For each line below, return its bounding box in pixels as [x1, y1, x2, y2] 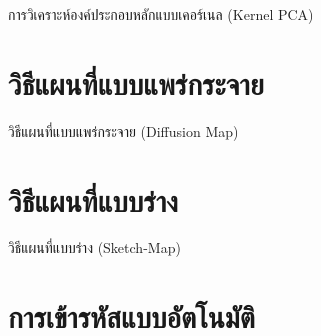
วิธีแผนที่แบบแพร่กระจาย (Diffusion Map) [8, 120, 239, 141]
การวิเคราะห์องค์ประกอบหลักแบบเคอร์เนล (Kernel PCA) [8, 4, 314, 24]
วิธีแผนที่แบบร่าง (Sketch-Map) [8, 237, 181, 258]
